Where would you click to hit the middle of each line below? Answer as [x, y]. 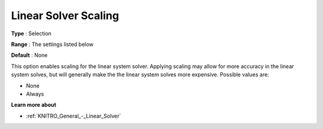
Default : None [29, 55]
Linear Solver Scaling [65, 16]
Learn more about [34, 105]
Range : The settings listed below [52, 44]
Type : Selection [31, 33]
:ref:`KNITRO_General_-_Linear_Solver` [74, 116]
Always [35, 94]
